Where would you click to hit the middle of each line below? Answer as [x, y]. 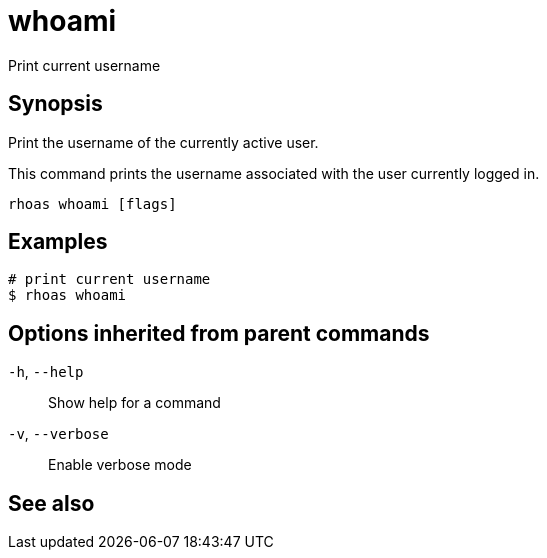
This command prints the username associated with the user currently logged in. [274, 173]
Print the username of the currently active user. [163, 142]
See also [51, 503]
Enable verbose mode [120, 465]
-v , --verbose [58, 434]
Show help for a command [134, 403]
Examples [58, 242]
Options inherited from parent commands [219, 333]
